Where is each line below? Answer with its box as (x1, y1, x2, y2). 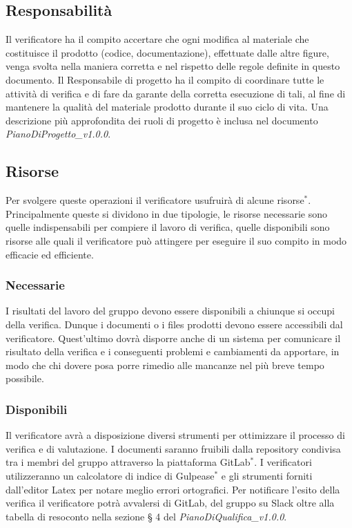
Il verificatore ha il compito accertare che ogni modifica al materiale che (6, 32, 309, 46)
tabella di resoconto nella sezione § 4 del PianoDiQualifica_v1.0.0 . (6, 509, 287, 523)
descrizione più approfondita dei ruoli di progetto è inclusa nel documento (6, 113, 318, 127)
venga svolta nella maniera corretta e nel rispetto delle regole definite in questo (6, 59, 340, 73)
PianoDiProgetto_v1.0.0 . (6, 126, 111, 141)
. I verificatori (254, 455, 312, 469)
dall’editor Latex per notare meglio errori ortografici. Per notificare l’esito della (6, 482, 340, 496)
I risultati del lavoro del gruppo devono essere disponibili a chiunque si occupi (6, 303, 335, 318)
